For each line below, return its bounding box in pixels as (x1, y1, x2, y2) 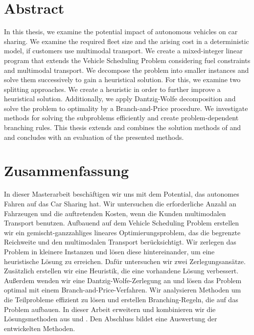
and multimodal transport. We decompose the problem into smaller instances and (4, 65, 249, 75)
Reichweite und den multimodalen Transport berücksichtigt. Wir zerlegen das (4, 237, 236, 247)
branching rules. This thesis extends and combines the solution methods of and (4, 122, 241, 133)
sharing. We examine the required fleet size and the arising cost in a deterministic (4, 36, 249, 46)
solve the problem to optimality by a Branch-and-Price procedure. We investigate (4, 103, 248, 113)
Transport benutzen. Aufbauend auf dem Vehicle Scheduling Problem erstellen (4, 218, 239, 228)
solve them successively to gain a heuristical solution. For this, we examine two (4, 74, 241, 85)
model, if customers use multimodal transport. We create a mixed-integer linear (4, 45, 243, 56)
